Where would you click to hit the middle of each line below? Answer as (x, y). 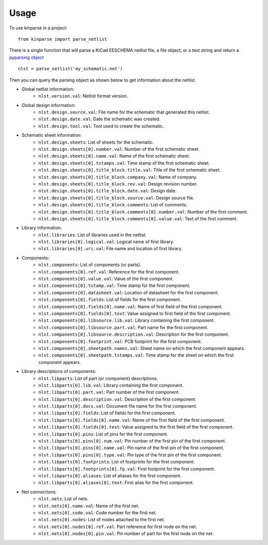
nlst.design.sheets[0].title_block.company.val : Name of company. (118, 177)
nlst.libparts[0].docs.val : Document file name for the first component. (118, 406)
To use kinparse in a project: (38, 28)
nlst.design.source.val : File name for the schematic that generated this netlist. (124, 112)
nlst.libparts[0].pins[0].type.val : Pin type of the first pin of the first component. (130, 454)
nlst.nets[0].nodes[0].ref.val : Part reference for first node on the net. (118, 527)
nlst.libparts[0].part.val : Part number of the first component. (109, 392)
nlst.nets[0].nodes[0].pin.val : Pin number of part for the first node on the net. (126, 534)
